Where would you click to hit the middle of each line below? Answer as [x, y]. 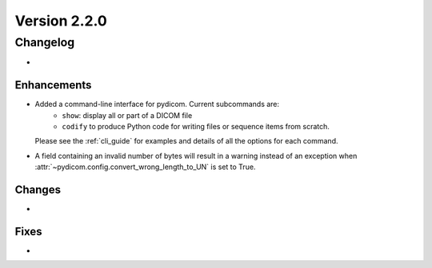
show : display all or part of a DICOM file [127, 115]
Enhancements [53, 85]
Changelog [45, 42]
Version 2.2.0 [61, 21]
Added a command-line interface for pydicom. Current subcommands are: [157, 104]
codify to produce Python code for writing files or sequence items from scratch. [196, 127]
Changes [38, 190]
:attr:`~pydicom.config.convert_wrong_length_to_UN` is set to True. [145, 167]
